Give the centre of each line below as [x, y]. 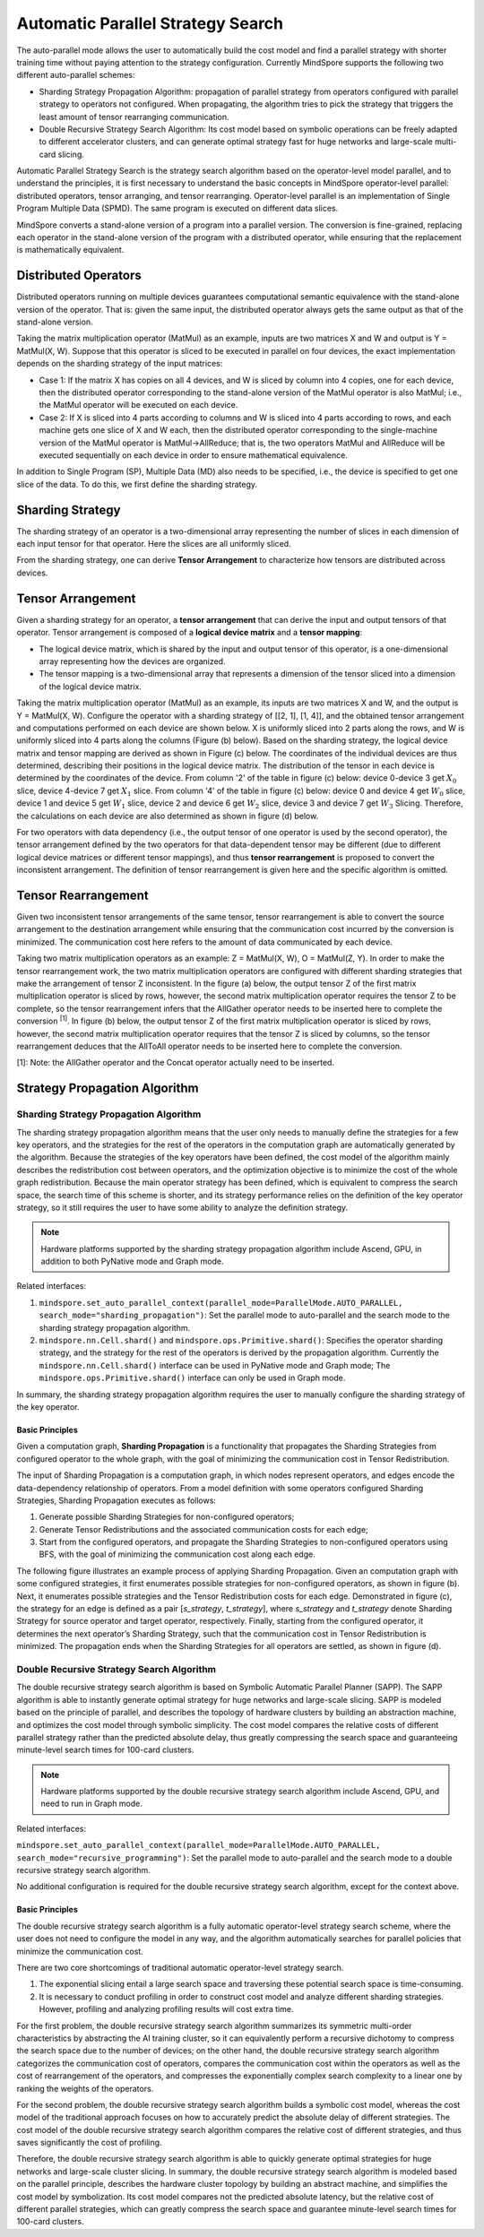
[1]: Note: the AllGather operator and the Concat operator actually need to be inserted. [176, 1063]
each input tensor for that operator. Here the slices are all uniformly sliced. [154, 544]
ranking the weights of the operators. [85, 2088]
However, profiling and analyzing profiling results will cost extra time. [166, 2009]
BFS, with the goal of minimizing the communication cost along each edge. [177, 1554]
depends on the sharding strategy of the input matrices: [120, 364]
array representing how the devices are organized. [132, 661]
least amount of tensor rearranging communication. [134, 117]
